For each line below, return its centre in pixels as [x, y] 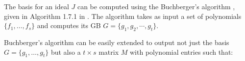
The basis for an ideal [37, 6]
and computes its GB [69, 25]
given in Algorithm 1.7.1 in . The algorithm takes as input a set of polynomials [123, 16]
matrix [109, 52]
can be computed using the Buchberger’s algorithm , [156, 6]
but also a [66, 52]
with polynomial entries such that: [182, 52]
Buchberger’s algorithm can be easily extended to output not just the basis [117, 42]
